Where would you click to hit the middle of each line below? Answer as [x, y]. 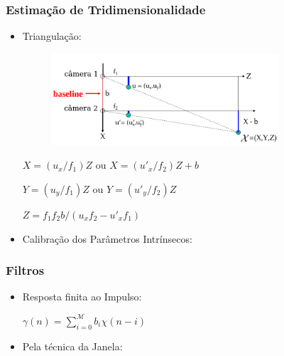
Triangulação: [52, 36]
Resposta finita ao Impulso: [82, 297]
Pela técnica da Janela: [72, 346]
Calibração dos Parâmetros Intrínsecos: [107, 238]
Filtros [25, 270]
